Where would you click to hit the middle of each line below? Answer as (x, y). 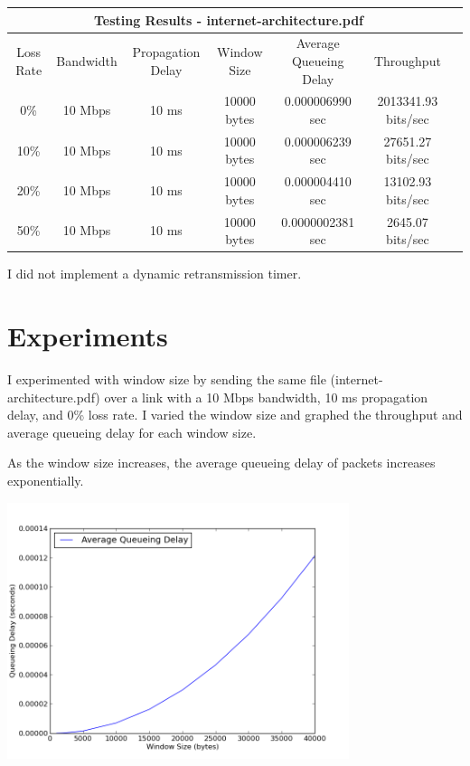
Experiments (88, 336)
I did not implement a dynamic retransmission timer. (155, 274)
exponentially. (46, 481)
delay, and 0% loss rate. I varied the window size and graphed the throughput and (235, 415)
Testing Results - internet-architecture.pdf (229, 19)
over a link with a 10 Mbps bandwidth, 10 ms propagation (266, 397)
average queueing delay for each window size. (132, 432)
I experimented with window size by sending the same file (167, 379)
